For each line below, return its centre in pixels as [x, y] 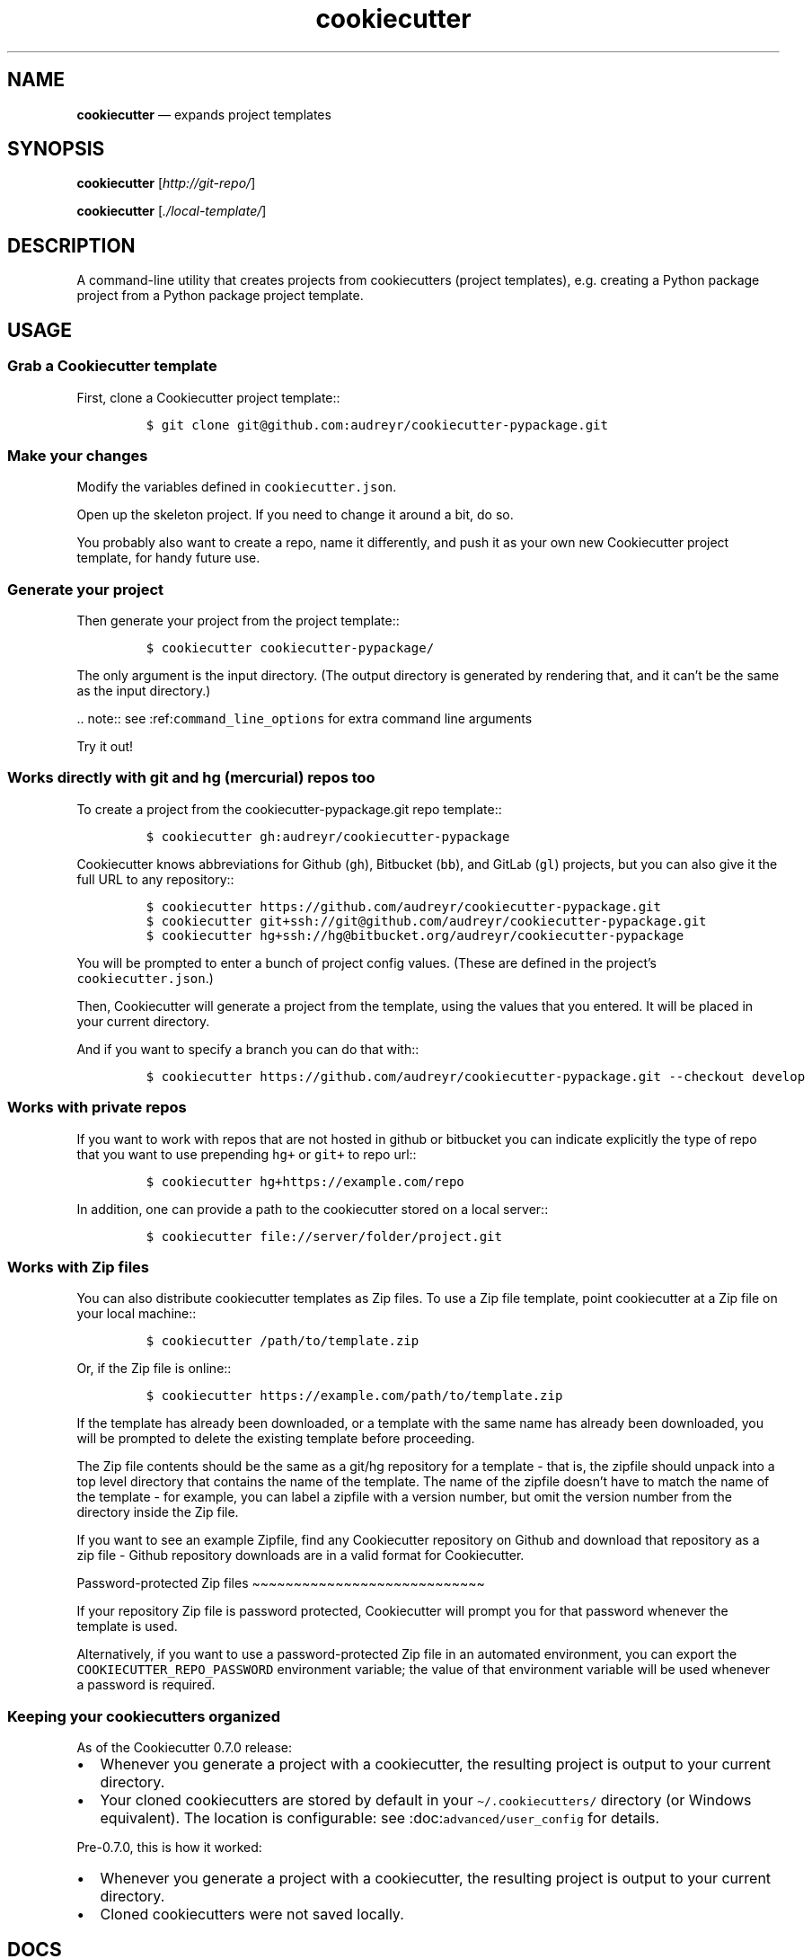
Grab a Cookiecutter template [112, 366]
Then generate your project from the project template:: [238, 620]
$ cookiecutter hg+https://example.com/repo [305, 1181]
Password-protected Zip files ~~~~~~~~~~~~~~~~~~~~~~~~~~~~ [281, 1583]
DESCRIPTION [71, 245]
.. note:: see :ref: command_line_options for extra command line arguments [304, 718]
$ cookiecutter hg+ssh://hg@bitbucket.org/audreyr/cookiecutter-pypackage [415, 935]
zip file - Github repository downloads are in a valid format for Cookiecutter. [300, 1556]
